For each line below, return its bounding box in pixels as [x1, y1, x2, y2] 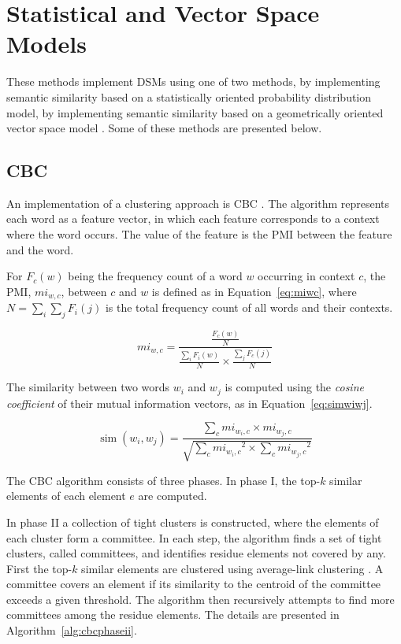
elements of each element [6, 487, 126, 504]
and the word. [6, 241, 74, 257]
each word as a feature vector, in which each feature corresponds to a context [6, 210, 380, 227]
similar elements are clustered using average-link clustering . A [81, 560, 384, 576]
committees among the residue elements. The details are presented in [6, 606, 340, 623]
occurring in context [258, 268, 355, 284]
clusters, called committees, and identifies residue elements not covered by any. [6, 545, 386, 561]
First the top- [6, 560, 72, 576]
